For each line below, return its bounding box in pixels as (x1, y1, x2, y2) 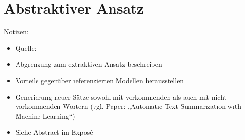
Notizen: (4, 26, 29, 36)
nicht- (211, 91, 229, 102)
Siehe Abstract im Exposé (15, 127, 93, 137)
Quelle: (15, 42, 37, 52)
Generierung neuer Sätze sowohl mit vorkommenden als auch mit (15, 91, 210, 102)
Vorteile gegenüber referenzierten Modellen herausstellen (15, 75, 184, 85)
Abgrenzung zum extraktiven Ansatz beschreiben (15, 59, 162, 69)
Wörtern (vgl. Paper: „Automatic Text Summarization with (63, 101, 241, 111)
